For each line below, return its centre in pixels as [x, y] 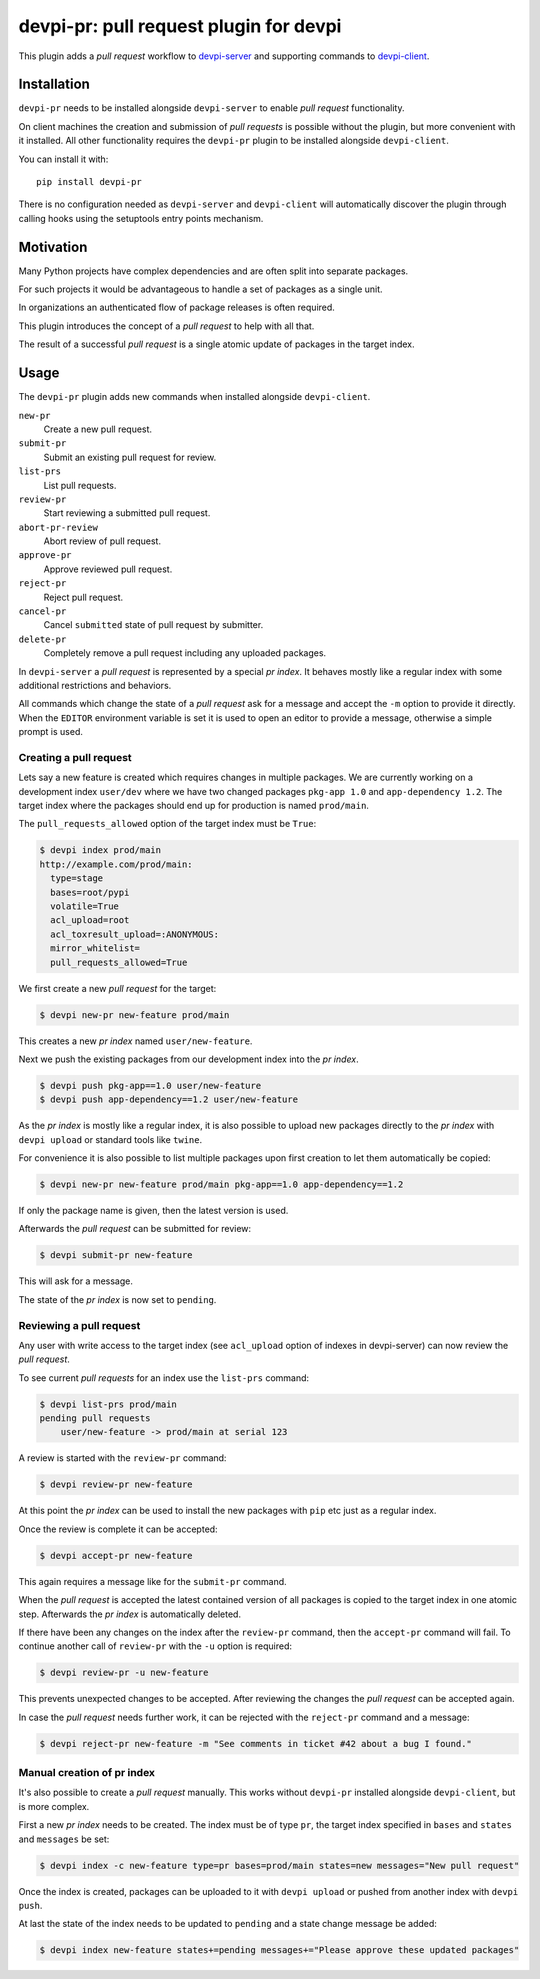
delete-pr [42, 639]
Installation [54, 84]
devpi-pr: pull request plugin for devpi [180, 26]
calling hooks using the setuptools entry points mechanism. [141, 218]
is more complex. [54, 1806]
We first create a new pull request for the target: [117, 988]
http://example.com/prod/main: [116, 864]
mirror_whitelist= [95, 948]
